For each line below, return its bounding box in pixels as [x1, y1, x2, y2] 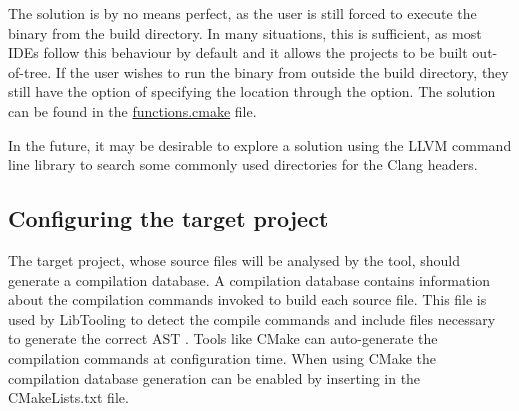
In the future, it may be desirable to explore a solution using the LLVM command [8, 134, 512, 155]
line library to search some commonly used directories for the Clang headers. [8, 154, 478, 175]
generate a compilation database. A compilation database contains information [8, 269, 491, 290]
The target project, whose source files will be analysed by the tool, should [8, 249, 460, 270]
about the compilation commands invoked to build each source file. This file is [8, 289, 487, 310]
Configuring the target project [8, 203, 329, 234]
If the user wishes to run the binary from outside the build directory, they [55, 61, 509, 82]
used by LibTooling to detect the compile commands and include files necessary [8, 308, 496, 329]
